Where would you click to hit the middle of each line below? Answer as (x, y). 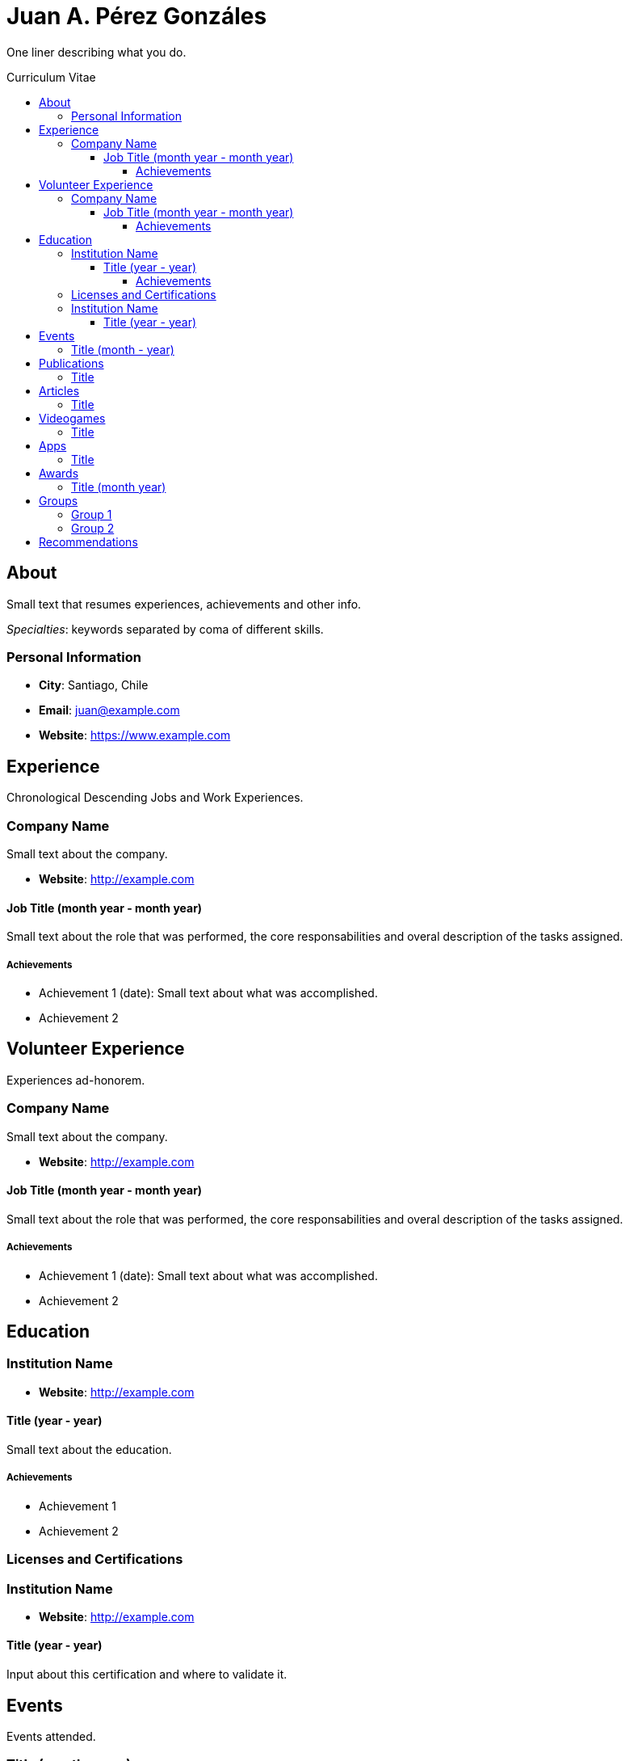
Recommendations (88, 541)
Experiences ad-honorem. (76, 1080)
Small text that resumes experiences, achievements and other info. (184, 604)
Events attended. (51, 1736)
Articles (59, 390)
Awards (59, 473)
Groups (59, 500)
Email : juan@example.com (109, 710)
